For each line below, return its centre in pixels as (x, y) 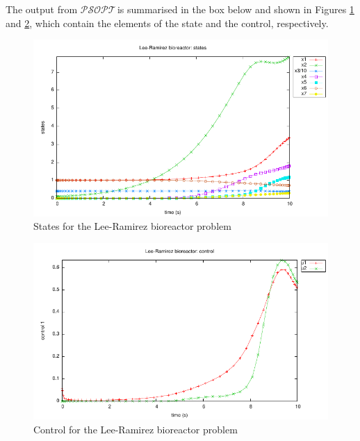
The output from (42, 9)
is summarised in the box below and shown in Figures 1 (236, 9)
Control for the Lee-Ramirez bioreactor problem (136, 429)
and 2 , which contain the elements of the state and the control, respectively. (167, 23)
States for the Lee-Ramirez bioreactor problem (132, 226)
